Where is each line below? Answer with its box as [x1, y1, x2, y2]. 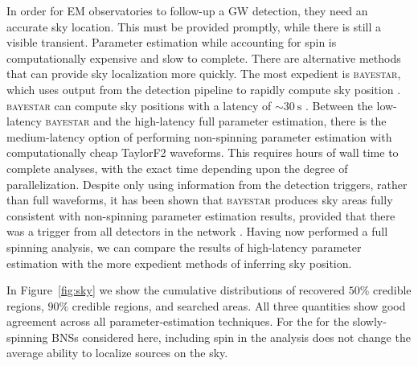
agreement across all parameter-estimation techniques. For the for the [6, 313, 350, 330]
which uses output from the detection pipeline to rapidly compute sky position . [6, 80, 401, 97]
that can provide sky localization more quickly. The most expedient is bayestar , [6, 65, 401, 82]
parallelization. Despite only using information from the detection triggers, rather [6, 175, 408, 192]
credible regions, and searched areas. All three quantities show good [72, 297, 406, 314]
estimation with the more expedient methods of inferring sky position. [6, 254, 352, 271]
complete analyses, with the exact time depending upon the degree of [6, 159, 348, 176]
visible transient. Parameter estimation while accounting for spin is [6, 34, 337, 51]
